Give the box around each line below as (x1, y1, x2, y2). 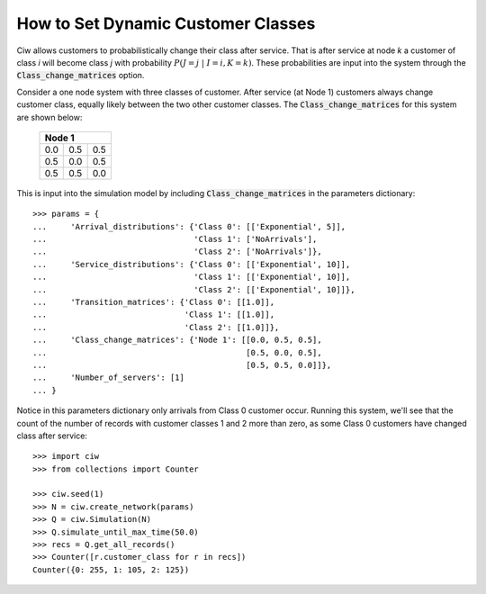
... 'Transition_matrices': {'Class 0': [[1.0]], (32, 297, 274, 308)
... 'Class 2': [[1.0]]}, (32, 322, 280, 332)
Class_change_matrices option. (16, 70, 145, 81)
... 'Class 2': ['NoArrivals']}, (32, 247, 323, 256)
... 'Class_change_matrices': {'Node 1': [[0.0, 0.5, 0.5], (32, 335, 323, 346)
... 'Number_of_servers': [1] (32, 373, 184, 382)
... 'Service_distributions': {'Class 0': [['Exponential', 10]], (32, 259, 351, 269)
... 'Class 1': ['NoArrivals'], (32, 234, 318, 245)
